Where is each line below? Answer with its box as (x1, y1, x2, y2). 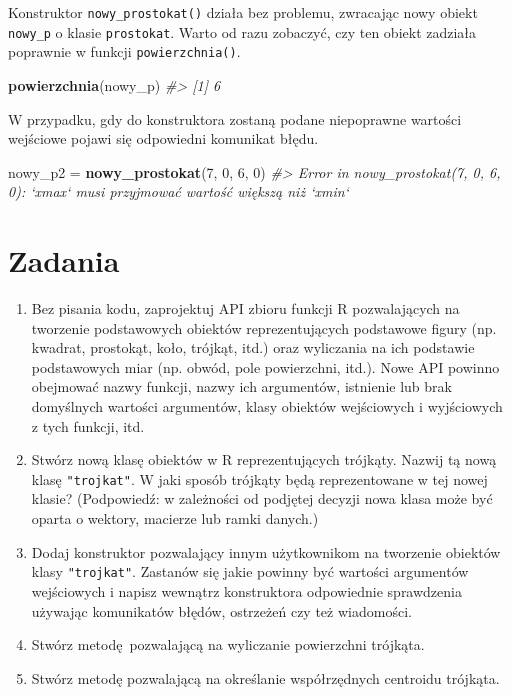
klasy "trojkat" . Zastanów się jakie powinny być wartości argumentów (31, 561, 469, 582)
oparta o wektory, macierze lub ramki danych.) (31, 508, 319, 529)
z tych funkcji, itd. (31, 415, 145, 436)
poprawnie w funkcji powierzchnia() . (8, 41, 241, 62)
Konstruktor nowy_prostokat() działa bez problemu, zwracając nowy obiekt (8, 2, 478, 22)
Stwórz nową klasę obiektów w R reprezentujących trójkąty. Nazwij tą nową (31, 449, 497, 470)
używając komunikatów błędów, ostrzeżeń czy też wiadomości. (31, 600, 412, 621)
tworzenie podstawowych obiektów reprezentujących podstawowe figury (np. (31, 317, 497, 338)
